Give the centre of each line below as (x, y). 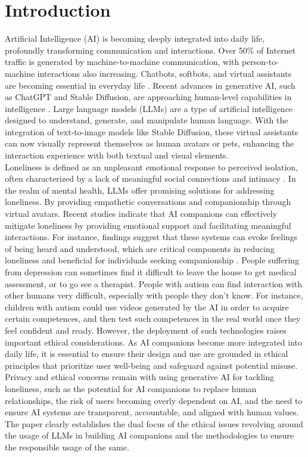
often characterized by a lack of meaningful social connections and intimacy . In (150, 178)
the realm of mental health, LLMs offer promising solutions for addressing (140, 190)
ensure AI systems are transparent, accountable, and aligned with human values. (152, 412)
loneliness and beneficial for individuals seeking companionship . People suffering (152, 260)
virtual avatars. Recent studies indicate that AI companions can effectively (141, 214)
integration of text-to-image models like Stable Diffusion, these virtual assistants (152, 131)
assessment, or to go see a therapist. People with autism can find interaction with (153, 283)
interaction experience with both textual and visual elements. (117, 155)
